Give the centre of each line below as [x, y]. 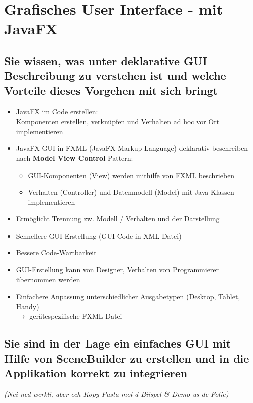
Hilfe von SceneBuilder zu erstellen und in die [127, 358]
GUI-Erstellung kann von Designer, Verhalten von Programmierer [117, 270]
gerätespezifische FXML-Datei [76, 316]
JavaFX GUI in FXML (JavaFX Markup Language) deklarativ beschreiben [132, 148]
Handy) [27, 306]
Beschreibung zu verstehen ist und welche [115, 75]
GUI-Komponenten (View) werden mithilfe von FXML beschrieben [131, 175]
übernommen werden [48, 279]
